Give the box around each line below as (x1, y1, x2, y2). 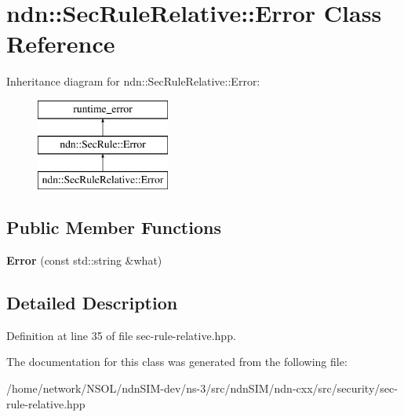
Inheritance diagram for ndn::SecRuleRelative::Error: (6, 73, 260, 90)
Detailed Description (6, 291, 178, 315)
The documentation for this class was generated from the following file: (6, 353, 348, 370)
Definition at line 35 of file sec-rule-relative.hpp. (6, 327, 236, 343)
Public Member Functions (6, 215, 221, 240)
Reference (6, 27, 115, 60)
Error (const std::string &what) (6, 252, 162, 269)
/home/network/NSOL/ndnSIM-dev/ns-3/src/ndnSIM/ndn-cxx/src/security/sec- (6, 380, 398, 397)
